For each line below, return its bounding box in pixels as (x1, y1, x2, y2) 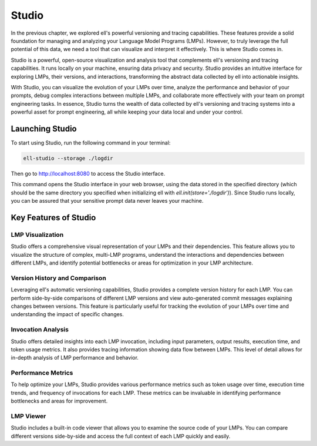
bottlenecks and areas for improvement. (11, 397, 108, 405)
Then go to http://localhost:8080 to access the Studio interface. (11, 170, 166, 177)
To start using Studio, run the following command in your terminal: (11, 139, 171, 146)
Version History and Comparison (11, 274, 107, 282)
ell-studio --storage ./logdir (23, 155, 114, 162)
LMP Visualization (11, 230, 64, 239)
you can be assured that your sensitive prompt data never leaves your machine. (11, 197, 204, 204)
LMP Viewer (11, 412, 46, 420)
